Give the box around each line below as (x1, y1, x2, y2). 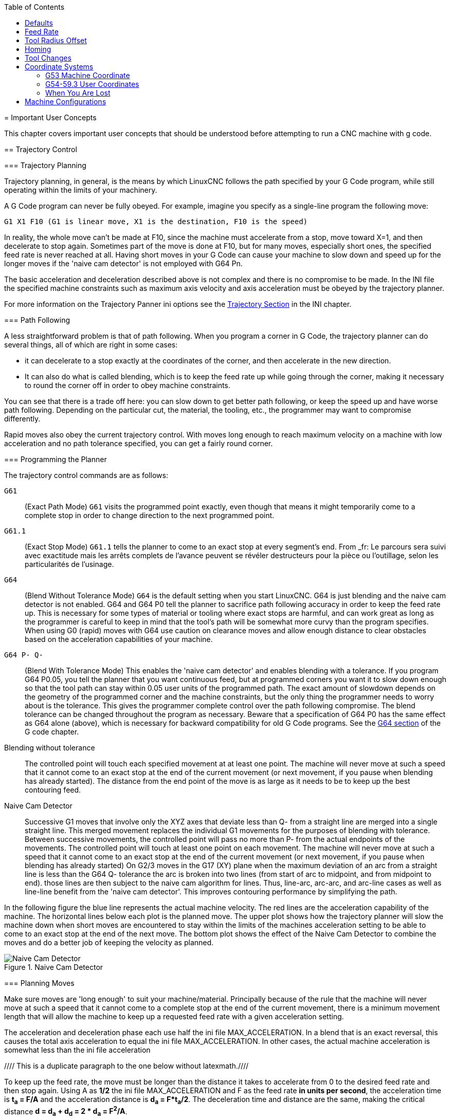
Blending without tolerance (4, 743, 95, 752)
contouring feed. (25, 785, 81, 794)
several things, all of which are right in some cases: (4, 340, 178, 349)
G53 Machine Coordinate (45, 71, 130, 80)
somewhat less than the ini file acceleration (4, 1045, 151, 1054)
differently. (4, 414, 41, 423)
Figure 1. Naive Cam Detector (4, 963, 103, 971)
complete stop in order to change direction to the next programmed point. (25, 511, 275, 520)
